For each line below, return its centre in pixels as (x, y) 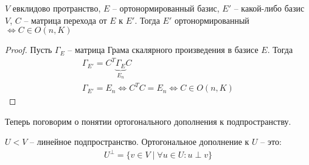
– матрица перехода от (65, 20)
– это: (271, 142)
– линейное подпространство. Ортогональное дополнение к (140, 142)
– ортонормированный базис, (166, 8)
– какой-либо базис (269, 8)
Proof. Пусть (29, 50)
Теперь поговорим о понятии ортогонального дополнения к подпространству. (148, 121)
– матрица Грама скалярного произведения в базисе (163, 50)
